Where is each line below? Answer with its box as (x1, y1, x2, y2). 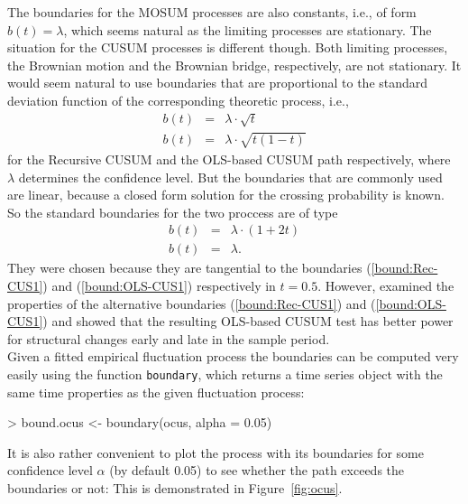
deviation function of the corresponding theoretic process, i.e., (7, 90, 349, 109)
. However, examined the (317, 275, 454, 294)
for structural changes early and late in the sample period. (7, 329, 330, 348)
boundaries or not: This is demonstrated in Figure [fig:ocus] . (7, 478, 343, 497)
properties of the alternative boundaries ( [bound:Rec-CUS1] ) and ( (7, 294, 376, 313)
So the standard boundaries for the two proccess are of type (7, 202, 338, 221)
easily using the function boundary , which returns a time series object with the (7, 364, 443, 383)
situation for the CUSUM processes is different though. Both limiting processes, (7, 38, 448, 57)
